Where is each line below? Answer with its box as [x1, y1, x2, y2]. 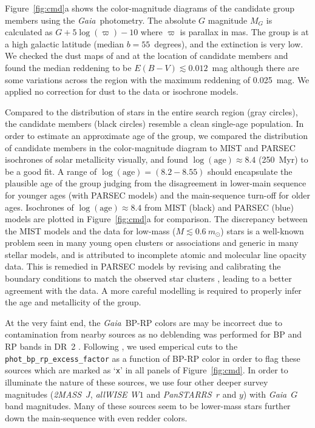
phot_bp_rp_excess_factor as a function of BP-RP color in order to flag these [5, 352, 300, 364]
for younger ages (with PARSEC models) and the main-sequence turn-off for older [5, 188, 311, 201]
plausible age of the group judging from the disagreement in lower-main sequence [5, 177, 307, 189]
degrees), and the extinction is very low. [154, 37, 303, 50]
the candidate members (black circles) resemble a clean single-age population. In [5, 117, 304, 130]
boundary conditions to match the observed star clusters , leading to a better [5, 272, 292, 285]
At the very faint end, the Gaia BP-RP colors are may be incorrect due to [5, 316, 283, 328]
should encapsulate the [208, 165, 293, 177]
